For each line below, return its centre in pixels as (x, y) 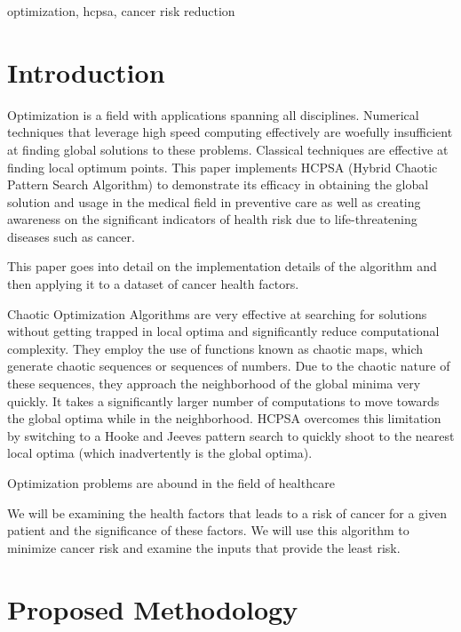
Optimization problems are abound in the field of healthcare (171, 483)
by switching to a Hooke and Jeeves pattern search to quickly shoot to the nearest (231, 435)
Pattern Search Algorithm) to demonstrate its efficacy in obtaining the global (218, 184)
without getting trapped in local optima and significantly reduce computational (223, 331)
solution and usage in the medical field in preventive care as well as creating (214, 201)
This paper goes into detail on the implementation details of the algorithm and (222, 266)
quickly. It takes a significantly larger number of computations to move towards (223, 400)
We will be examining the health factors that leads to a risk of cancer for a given (227, 512)
